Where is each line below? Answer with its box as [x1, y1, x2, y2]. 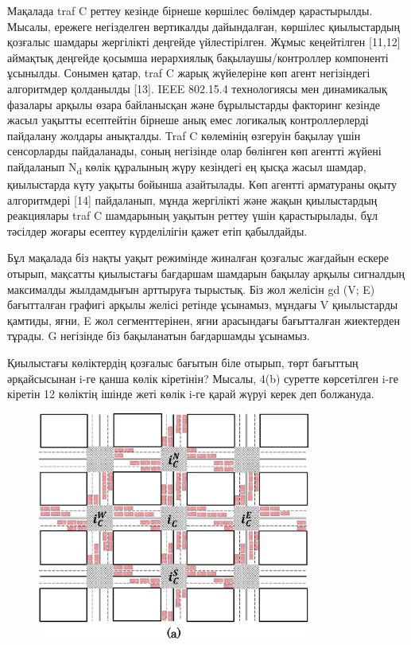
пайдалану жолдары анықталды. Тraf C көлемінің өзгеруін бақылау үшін [7, 127, 361, 143]
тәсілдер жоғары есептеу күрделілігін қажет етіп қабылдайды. [7, 222, 308, 239]
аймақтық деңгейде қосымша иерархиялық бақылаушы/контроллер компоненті [7, 49, 389, 65]
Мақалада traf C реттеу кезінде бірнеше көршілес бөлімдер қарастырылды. [7, 2, 373, 18]
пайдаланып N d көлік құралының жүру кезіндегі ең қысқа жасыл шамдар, [7, 158, 366, 177]
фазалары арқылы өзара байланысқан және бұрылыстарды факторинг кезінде [7, 96, 381, 112]
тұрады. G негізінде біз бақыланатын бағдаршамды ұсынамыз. [7, 327, 310, 344]
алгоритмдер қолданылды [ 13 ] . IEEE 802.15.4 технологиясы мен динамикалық [7, 80, 387, 96]
